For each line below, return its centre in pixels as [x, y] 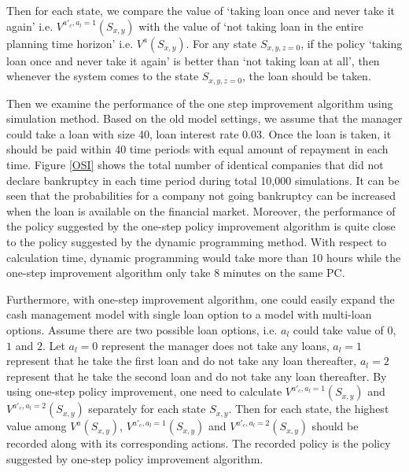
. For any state [221, 43]
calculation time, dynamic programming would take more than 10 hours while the [204, 257]
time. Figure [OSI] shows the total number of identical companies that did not [195, 165]
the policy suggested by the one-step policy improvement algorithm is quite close [201, 226]
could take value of [338, 329]
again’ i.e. [30, 26]
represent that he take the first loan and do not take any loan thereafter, [182, 361]
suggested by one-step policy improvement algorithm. [135, 458]
